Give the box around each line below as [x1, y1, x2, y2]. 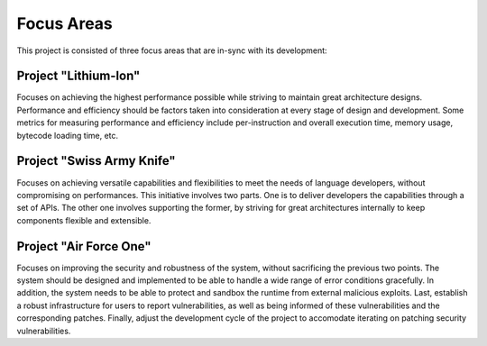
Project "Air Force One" [16, 239, 152, 254]
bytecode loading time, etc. [16, 130, 119, 141]
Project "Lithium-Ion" [16, 68, 141, 84]
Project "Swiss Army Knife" [16, 153, 176, 168]
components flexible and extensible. [16, 214, 152, 225]
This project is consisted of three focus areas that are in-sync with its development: [16, 45, 328, 56]
